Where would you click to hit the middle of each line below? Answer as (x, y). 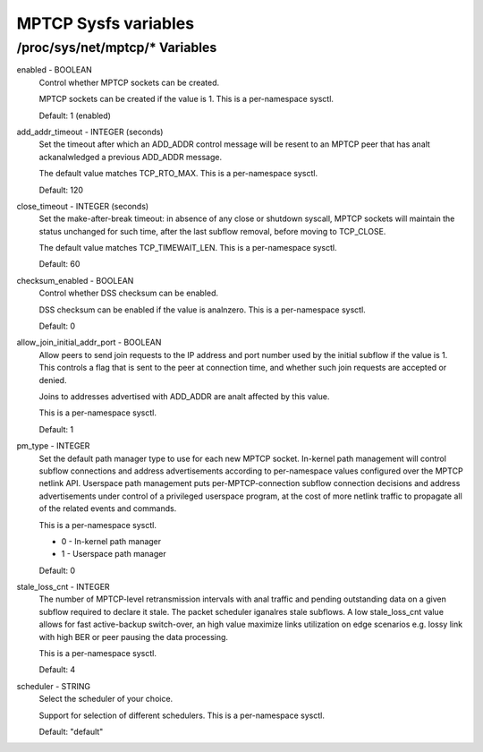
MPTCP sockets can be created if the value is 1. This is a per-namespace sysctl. (186, 99)
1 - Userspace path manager (114, 554)
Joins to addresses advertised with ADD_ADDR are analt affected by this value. (184, 396)
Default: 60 (59, 264)
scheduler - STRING (54, 686)
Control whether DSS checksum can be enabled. (129, 293)
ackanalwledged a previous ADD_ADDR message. (131, 157)
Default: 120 (61, 190)
